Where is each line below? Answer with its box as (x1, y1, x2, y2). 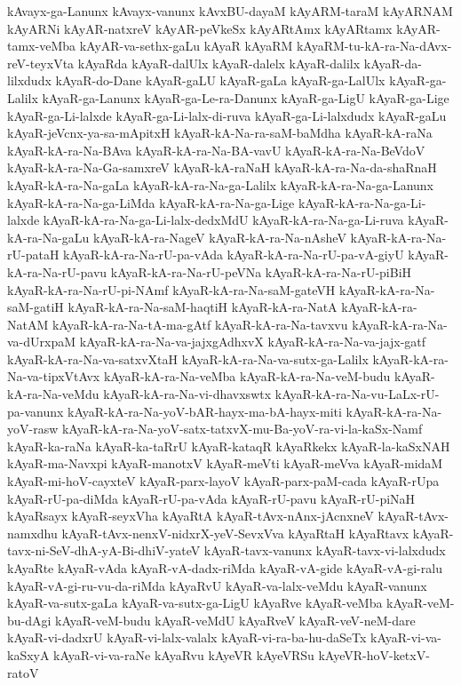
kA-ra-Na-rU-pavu (7, 262, 107, 281)
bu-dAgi (7, 610, 52, 629)
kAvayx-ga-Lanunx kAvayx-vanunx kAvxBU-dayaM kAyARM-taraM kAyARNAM (7, 2, 453, 20)
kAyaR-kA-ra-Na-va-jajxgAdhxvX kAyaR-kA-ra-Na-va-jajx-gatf (79, 332, 426, 351)
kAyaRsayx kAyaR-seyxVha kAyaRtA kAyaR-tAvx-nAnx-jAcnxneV (7, 506, 374, 525)
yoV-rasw (7, 419, 59, 438)
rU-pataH (7, 245, 60, 264)
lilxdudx (7, 71, 52, 90)
